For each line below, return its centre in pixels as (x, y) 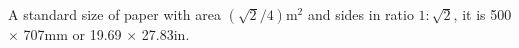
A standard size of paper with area (114, 14)
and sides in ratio (360, 14)
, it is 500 (482, 14)
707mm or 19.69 (72, 34)
